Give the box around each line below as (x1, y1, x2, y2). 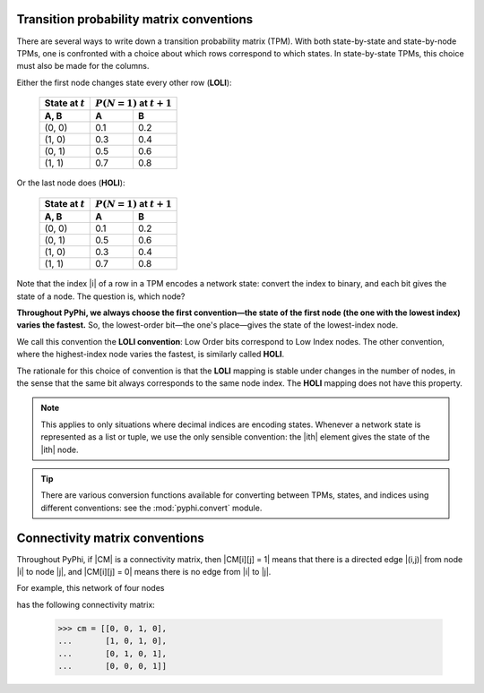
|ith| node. (40, 444, 79, 455)
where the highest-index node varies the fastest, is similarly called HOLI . (16, 349, 285, 360)
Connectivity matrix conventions (16, 530, 205, 545)
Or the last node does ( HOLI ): (16, 177, 125, 188)
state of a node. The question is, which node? (16, 291, 186, 302)
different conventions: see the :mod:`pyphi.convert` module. (40, 502, 263, 513)
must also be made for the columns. (16, 61, 150, 72)
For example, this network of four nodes (16, 583, 165, 594)
